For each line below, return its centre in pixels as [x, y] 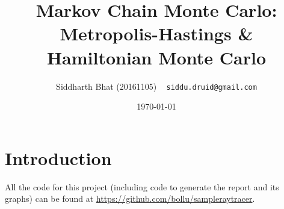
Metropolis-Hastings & [156, 33]
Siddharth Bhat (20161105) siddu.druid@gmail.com [156, 86]
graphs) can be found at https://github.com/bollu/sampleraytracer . [130, 198]
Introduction [58, 158]
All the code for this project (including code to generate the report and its [142, 186]
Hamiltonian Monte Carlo [156, 57]
